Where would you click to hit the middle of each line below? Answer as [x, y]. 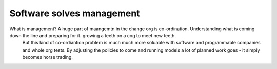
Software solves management [75, 13]
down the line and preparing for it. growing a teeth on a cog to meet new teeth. [93, 35]
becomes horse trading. [47, 57]
